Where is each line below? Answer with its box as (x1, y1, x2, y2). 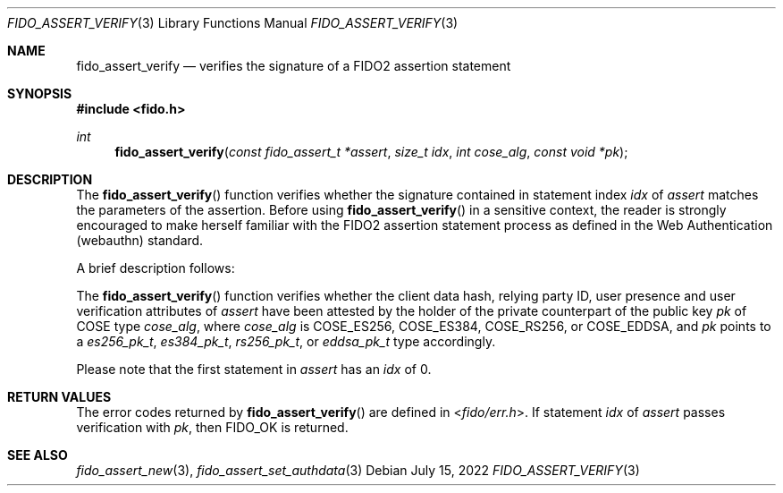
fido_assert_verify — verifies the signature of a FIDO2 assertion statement (76, 58, 511, 73)
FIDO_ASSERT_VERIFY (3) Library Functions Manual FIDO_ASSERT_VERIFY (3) (7, 15, 459, 30)
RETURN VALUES (7, 389, 112, 404)
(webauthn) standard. (76, 233, 204, 248)
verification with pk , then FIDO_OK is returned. (76, 420, 349, 435)
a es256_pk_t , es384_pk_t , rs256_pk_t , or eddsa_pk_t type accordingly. (76, 334, 496, 349)
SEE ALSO (7, 447, 68, 463)
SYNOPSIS (7, 86, 72, 101)
